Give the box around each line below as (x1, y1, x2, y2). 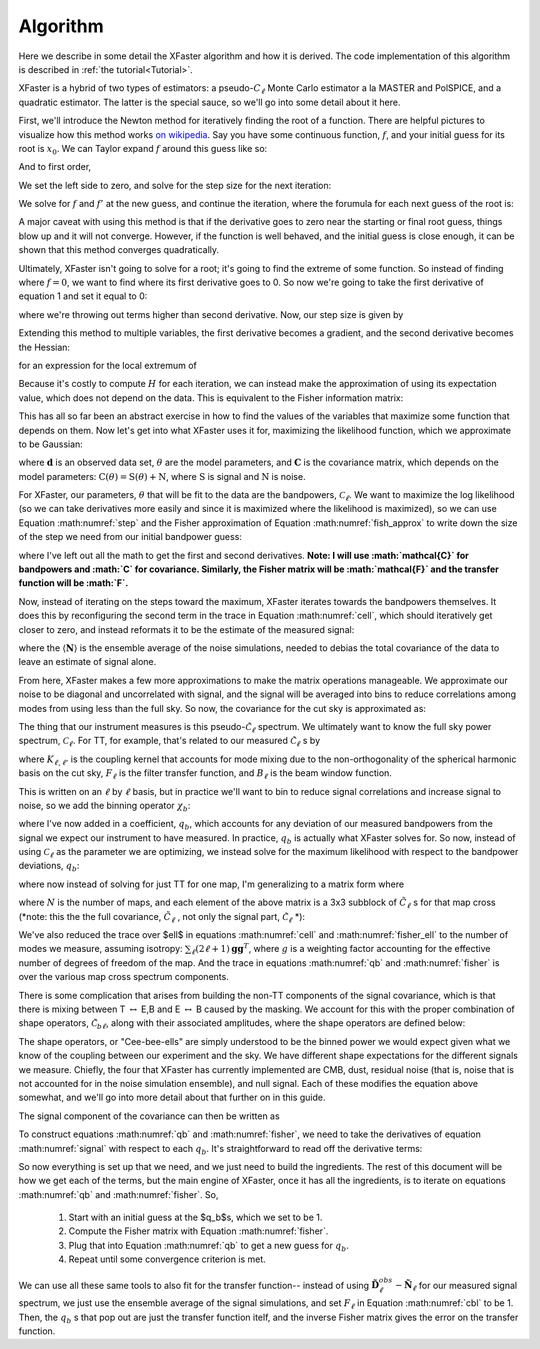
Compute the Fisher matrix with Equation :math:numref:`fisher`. (68, 1225, 329, 1237)
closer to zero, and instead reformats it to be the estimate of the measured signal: (18, 623, 355, 635)
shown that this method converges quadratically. (18, 244, 220, 256)
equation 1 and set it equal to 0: (18, 290, 148, 302)
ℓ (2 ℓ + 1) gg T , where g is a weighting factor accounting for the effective (190, 941, 491, 957)
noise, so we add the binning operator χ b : (18, 799, 191, 814)
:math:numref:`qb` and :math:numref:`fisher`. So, (18, 1188, 219, 1200)
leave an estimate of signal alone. (18, 656, 157, 668)
